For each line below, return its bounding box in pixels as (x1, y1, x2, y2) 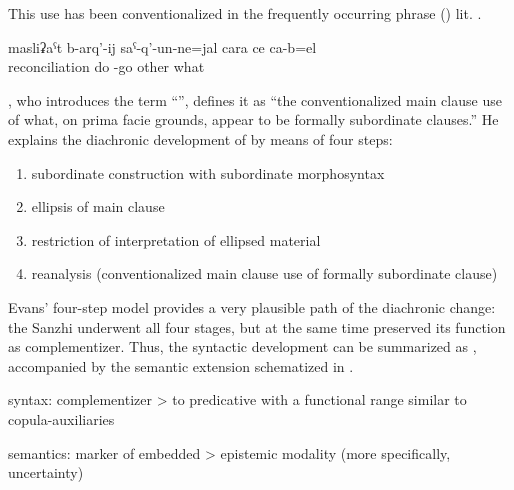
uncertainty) (8, 462, 84, 483)
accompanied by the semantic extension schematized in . (8, 355, 354, 376)
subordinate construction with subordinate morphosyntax (31, 162, 385, 183)
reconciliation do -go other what (8, 56, 205, 77)
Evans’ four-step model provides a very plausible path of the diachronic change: (8, 296, 496, 317)
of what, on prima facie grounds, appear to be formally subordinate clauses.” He (8, 109, 499, 130)
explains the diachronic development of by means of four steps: (8, 128, 393, 149)
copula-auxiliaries (8, 408, 115, 429)
